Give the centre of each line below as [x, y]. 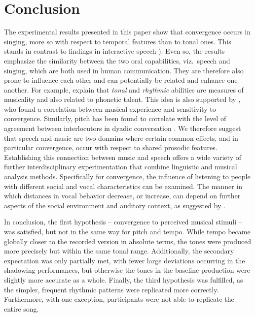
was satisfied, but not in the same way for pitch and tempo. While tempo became [127, 231]
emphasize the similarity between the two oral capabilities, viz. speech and [117, 60]
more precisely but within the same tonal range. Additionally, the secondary [119, 251]
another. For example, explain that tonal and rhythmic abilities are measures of [124, 89]
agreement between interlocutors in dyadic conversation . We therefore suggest [123, 128]
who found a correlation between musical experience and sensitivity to [110, 109]
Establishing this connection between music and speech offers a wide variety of [123, 157]
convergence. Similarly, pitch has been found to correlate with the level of [115, 118]
